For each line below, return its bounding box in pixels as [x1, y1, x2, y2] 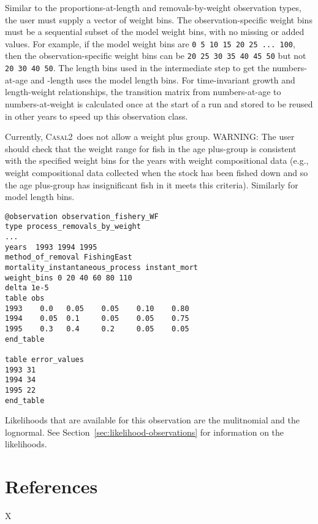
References [5, 474, 98, 499]
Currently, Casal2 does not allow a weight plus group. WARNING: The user [5, 130, 295, 143]
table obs [5, 293, 45, 302]
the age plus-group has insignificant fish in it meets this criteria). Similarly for [5, 178, 298, 191]
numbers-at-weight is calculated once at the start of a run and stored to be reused [5, 97, 313, 110]
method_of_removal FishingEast [5, 253, 132, 262]
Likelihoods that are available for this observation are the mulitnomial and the [5, 414, 300, 426]
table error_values [5, 355, 84, 364]
